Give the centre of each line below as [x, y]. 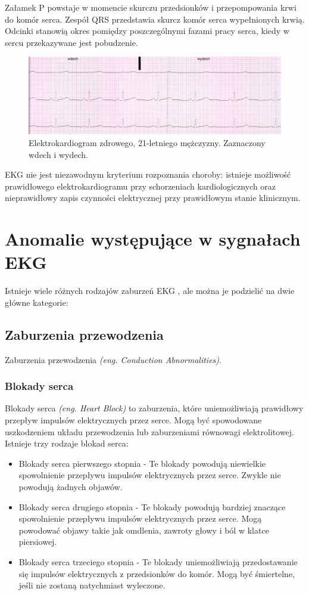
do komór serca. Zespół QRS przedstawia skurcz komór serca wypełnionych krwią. [155, 19]
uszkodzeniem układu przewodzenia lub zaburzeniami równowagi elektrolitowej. [149, 431]
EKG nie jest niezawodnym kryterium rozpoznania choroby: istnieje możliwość [148, 174]
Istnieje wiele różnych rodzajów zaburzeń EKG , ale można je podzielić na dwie [150, 291]
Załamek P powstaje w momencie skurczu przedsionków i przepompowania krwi [151, 7]
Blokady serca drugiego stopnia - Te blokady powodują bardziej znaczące [152, 506]
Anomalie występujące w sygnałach [153, 239]
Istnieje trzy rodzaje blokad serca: [67, 443]
